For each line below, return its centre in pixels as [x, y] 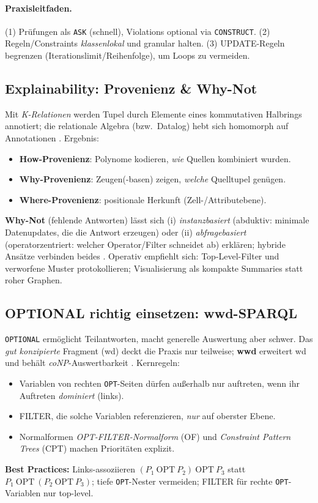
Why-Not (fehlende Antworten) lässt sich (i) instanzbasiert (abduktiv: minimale [157, 220]
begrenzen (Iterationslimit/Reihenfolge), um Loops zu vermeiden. [128, 55]
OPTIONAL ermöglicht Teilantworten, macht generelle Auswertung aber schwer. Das [159, 339]
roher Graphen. [34, 280]
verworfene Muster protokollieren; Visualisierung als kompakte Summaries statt [154, 268]
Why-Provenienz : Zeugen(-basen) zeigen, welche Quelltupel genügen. [153, 179]
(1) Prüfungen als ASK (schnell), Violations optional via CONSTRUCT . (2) [138, 31]
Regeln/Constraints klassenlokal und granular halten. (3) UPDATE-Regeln [145, 43]
